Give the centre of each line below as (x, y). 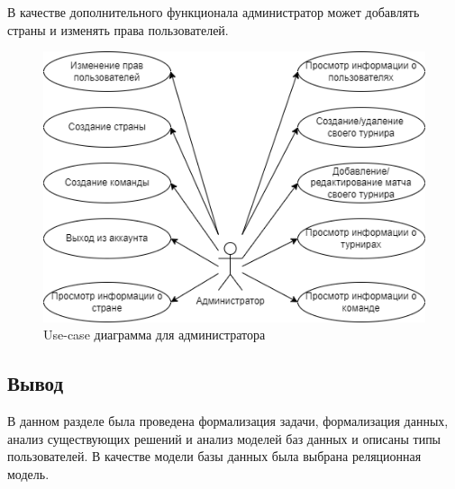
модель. (28, 473)
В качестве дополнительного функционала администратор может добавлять (214, 12)
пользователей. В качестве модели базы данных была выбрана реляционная (214, 456)
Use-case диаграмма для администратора (155, 335)
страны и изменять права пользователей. (118, 29)
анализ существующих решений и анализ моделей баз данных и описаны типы (224, 438)
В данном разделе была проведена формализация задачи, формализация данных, (228, 421)
